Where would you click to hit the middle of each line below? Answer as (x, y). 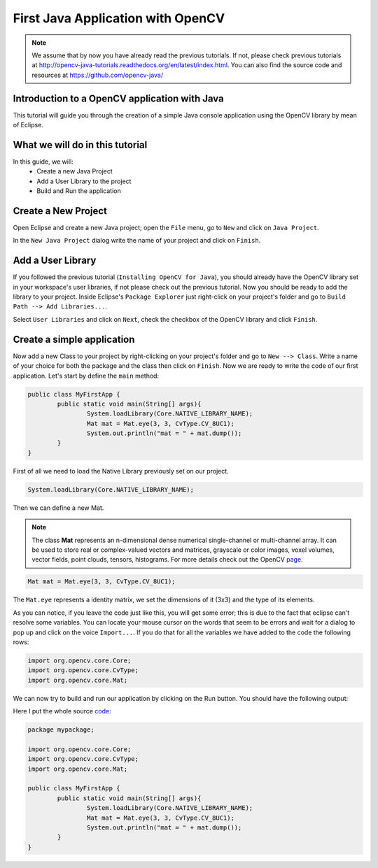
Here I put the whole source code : (62, 711)
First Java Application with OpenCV (119, 18)
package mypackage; (61, 730)
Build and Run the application (79, 191)
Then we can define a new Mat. (58, 508)
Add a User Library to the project (84, 181)
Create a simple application (74, 339)
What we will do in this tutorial (80, 144)
